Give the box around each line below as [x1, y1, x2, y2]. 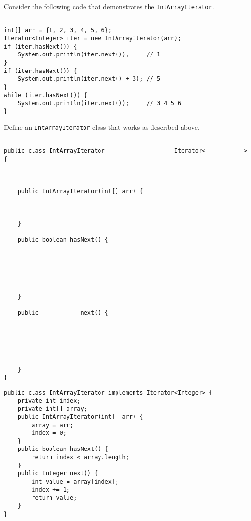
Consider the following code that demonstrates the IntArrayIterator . [4, 1, 214, 11]
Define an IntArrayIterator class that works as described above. [4, 122, 200, 132]
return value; [32, 494, 77, 502]
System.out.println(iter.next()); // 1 [17, 51, 161, 58]
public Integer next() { [17, 470, 98, 477]
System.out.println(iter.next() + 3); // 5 [17, 75, 161, 83]
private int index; [17, 397, 81, 404]
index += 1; [32, 486, 70, 493]
